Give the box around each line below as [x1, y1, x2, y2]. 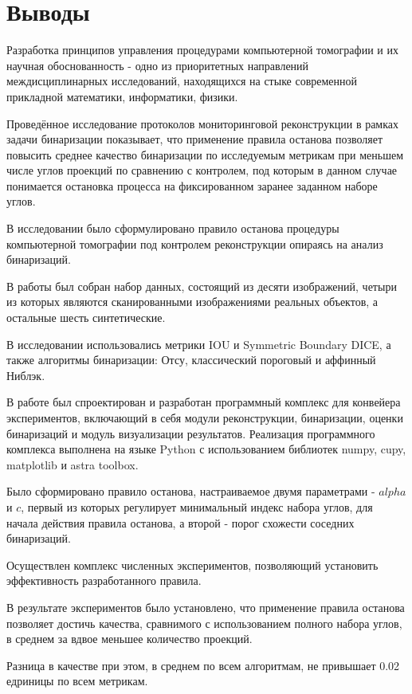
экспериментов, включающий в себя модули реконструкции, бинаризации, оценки [6, 410, 403, 425]
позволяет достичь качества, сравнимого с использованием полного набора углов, [6, 614, 402, 631]
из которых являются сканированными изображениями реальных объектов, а [6, 293, 379, 310]
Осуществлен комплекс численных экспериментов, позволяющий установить [6, 556, 379, 573]
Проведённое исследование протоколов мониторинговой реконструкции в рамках [6, 115, 399, 131]
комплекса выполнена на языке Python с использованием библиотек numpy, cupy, [6, 441, 406, 457]
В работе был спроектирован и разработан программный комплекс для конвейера [6, 394, 401, 410]
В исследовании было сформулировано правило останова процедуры [6, 220, 339, 237]
